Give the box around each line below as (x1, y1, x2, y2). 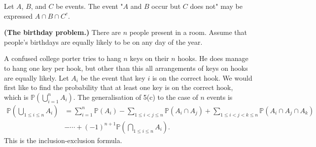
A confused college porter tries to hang (4, 53, 121, 63)
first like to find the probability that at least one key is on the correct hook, (4, 82, 233, 92)
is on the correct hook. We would (152, 72, 252, 83)
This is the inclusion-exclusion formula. (4, 135, 122, 145)
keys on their (130, 53, 169, 63)
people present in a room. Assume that (129, 27, 247, 37)
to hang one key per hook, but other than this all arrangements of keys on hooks (4, 62, 248, 73)
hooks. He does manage (177, 53, 248, 63)
